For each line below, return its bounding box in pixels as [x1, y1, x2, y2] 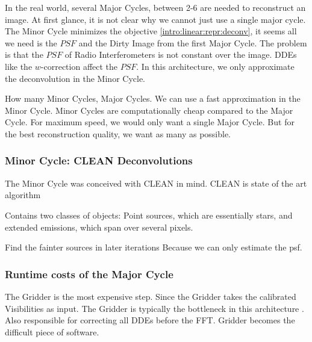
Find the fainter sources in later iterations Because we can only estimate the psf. [5, 241, 302, 253]
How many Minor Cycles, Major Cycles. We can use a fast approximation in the [5, 92, 301, 105]
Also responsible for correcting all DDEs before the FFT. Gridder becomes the [5, 314, 295, 326]
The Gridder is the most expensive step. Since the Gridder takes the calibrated [5, 290, 296, 302]
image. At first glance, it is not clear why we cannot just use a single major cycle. [5, 13, 306, 25]
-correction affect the [40, 60, 118, 72]
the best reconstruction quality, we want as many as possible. [5, 127, 231, 140]
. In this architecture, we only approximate [136, 60, 295, 72]
